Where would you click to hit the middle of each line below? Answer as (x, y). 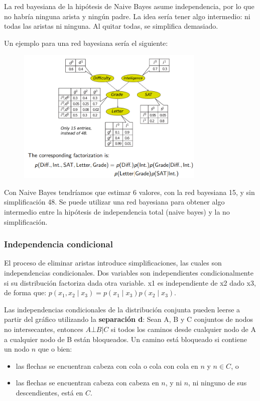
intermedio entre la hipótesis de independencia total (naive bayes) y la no (117, 212)
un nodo (17, 349)
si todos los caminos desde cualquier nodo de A (183, 329)
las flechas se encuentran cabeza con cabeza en (87, 383)
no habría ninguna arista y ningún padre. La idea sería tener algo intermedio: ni (127, 16)
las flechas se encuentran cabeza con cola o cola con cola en (107, 365)
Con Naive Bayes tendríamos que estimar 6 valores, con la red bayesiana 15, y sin (129, 192)
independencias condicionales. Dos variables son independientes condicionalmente (129, 273)
